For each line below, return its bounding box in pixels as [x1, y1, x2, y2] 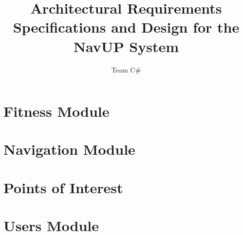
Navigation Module [3, 139, 135, 159]
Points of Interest [3, 177, 123, 197]
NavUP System [73, 36, 179, 56]
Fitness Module [3, 101, 110, 121]
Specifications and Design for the [13, 17, 240, 37]
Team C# [111, 64, 141, 74]
